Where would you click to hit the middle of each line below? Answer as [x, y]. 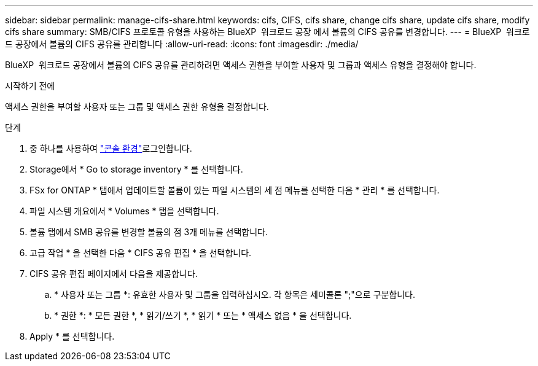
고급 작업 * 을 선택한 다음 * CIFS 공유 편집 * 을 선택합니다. [141, 253]
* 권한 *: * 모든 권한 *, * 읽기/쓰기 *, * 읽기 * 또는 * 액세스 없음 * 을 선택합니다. [203, 315]
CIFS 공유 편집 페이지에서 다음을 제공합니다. [114, 274]
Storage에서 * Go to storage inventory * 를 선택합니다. [136, 169]
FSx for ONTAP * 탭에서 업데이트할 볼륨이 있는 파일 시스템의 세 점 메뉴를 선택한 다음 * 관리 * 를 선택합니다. [235, 190]
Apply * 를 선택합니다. [72, 336]
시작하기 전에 [30, 86]
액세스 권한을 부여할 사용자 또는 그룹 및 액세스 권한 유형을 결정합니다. [137, 107]
